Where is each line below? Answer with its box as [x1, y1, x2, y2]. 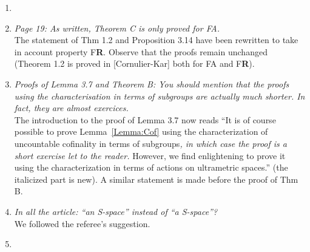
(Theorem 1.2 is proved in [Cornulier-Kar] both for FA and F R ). [14, 57, 255, 70]
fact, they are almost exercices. [14, 101, 129, 114]
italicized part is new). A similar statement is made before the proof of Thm [14, 172, 298, 185]
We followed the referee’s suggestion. [14, 217, 150, 230]
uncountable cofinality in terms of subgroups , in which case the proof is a [14, 137, 287, 149]
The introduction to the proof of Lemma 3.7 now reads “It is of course [14, 113, 276, 126]
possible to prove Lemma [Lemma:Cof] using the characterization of [14, 125, 268, 138]
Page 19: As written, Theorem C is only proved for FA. [14, 21, 220, 34]
